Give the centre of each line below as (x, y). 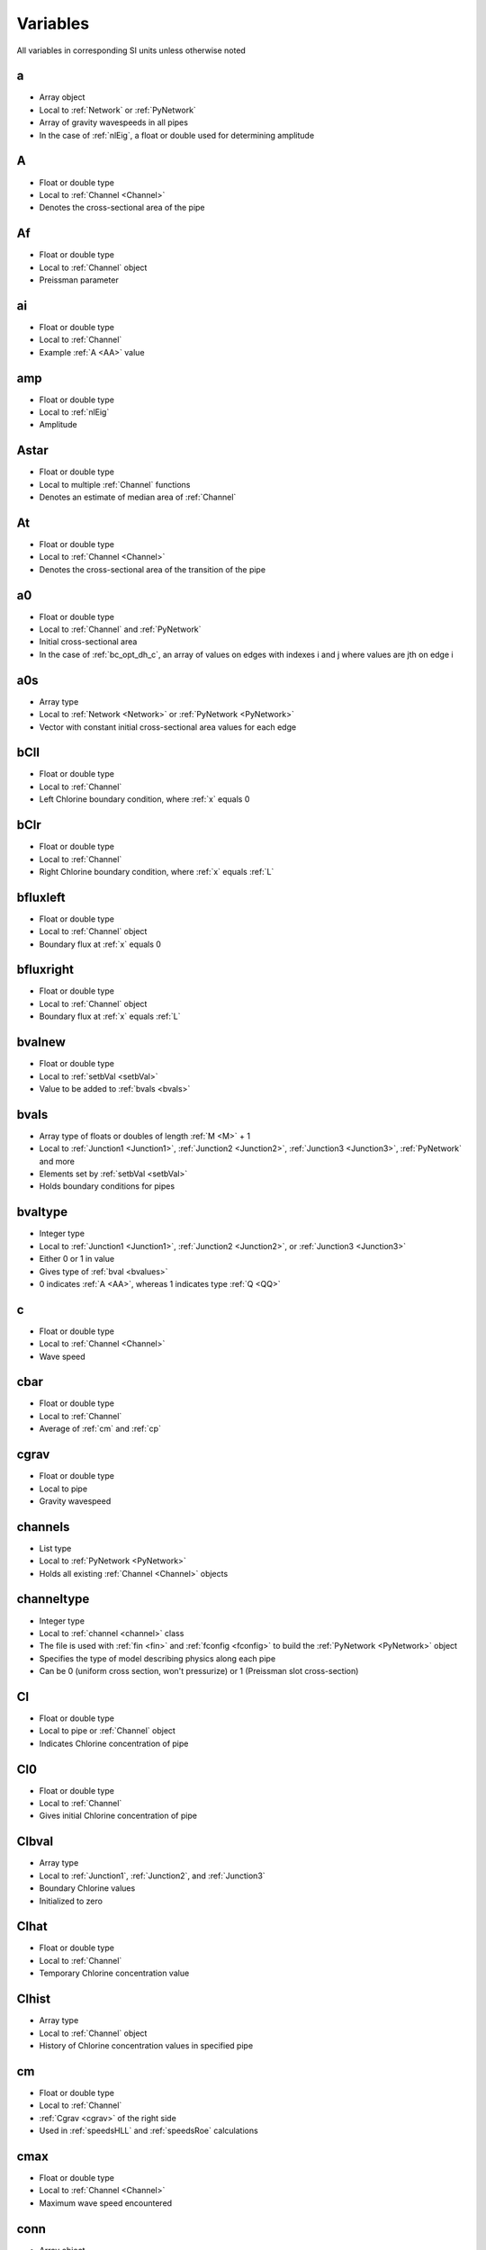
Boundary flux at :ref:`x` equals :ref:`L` (110, 1016)
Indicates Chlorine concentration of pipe (114, 1743)
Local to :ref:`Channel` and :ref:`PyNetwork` (120, 629)
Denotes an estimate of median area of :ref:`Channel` (138, 497)
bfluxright (45, 970)
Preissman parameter (79, 280)
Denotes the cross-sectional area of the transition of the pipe (152, 569)
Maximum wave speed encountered (106, 2203)
